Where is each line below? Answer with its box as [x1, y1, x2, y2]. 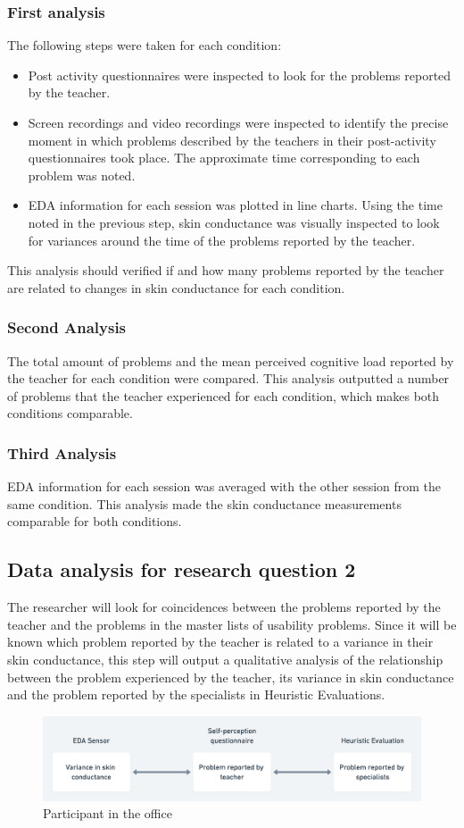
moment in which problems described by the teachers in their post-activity [28, 130, 436, 149]
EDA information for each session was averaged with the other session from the [7, 477, 442, 496]
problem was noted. [28, 165, 136, 184]
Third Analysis [7, 441, 117, 464]
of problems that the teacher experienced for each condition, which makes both [7, 386, 440, 405]
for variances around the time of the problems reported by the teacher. [28, 230, 416, 249]
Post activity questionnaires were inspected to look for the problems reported [28, 65, 452, 84]
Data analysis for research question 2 [7, 556, 356, 583]
